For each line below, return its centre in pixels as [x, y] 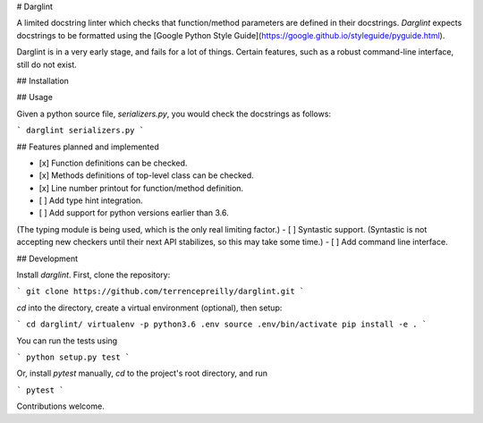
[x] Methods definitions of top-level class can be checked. [146, 175]
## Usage [35, 97]
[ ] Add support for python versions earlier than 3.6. [134, 213]
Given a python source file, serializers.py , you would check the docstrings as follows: [174, 114]
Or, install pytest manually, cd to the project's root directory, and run [142, 373]
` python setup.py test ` [73, 357]
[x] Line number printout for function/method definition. [141, 188]
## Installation [42, 80]
